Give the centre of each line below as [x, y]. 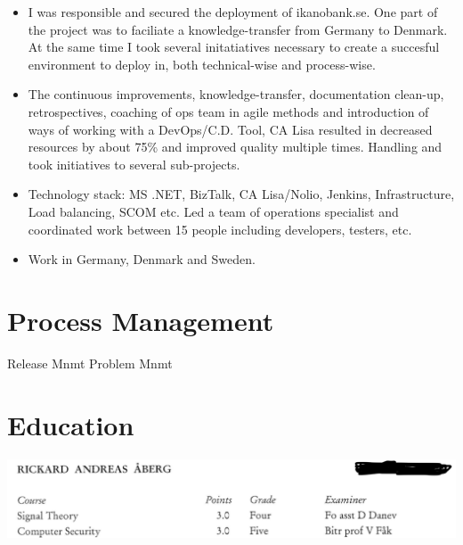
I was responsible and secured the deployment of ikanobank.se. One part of [233, 12]
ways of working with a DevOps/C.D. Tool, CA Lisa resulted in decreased [230, 129]
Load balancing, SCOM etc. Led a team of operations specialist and [213, 211]
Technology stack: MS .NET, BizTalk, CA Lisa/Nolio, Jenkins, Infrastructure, [241, 194]
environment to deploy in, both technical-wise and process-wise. [202, 64]
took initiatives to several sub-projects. [134, 164]
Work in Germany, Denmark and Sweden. [142, 259]
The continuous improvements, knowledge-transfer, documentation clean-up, [236, 94]
